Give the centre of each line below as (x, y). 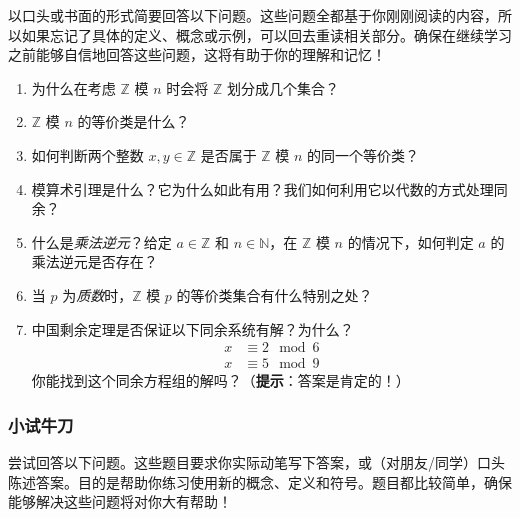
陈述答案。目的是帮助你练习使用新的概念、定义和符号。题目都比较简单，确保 (260, 481)
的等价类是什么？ (133, 121)
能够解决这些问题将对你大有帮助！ (120, 501)
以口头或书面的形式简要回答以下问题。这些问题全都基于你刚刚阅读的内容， (253, 15)
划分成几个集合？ (282, 87)
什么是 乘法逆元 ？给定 (101, 241)
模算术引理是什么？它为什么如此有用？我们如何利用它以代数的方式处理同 (269, 188)
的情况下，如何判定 (410, 241)
